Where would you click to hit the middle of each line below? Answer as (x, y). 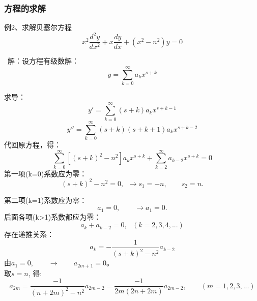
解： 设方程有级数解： (43, 61)
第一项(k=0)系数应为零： (46, 173)
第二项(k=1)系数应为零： (46, 200)
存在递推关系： (29, 234)
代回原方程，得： (33, 144)
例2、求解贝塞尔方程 (38, 27)
